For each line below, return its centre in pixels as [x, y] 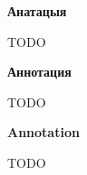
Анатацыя [37, 11]
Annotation [43, 132]
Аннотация [39, 72]
